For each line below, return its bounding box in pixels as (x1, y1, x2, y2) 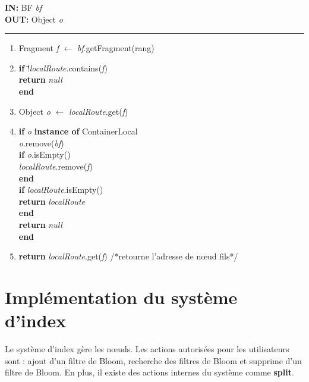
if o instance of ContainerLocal (18, 125, 138, 137)
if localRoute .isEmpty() (18, 183, 103, 196)
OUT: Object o (5, 12, 63, 25)
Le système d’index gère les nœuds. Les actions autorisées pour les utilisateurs (5, 343, 289, 355)
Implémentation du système (5, 284, 238, 309)
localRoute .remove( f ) (18, 159, 93, 172)
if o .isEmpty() (18, 148, 71, 161)
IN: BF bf (5, 1, 42, 13)
